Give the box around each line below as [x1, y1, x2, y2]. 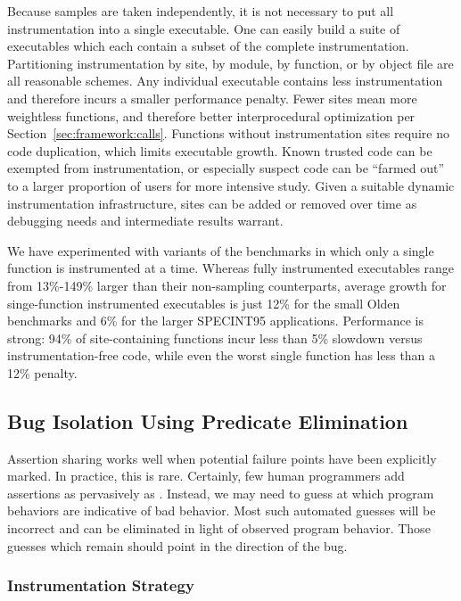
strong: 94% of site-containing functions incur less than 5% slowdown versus [7, 328, 423, 347]
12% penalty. [7, 363, 78, 382]
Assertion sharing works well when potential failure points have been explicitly [7, 449, 437, 467]
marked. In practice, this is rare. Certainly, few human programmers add [7, 466, 405, 485]
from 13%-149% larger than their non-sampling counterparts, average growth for [7, 276, 447, 294]
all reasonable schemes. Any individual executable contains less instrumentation [7, 71, 443, 90]
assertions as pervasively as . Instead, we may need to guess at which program [7, 483, 434, 502]
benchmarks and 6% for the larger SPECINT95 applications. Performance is [7, 311, 424, 330]
